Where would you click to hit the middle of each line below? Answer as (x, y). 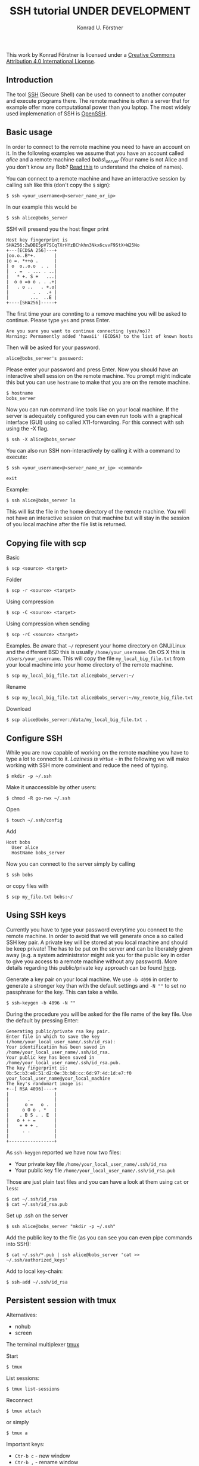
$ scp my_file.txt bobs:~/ (40, 897)
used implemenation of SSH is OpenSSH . (57, 113)
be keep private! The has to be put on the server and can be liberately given (99, 948)
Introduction (30, 80)
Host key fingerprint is (37, 240)
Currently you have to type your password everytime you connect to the (95, 929)
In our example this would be (42, 207)
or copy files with (27, 885)
